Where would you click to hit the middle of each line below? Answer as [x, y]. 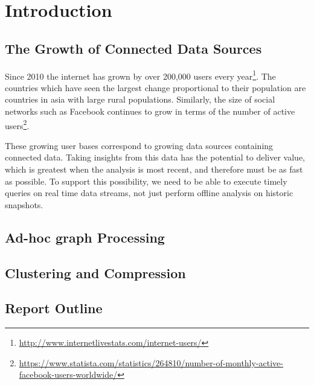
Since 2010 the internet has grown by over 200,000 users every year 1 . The [140, 75]
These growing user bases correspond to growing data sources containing [139, 145]
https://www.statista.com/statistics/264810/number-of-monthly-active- [151, 362]
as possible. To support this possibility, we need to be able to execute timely [146, 181]
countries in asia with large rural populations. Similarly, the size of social [140, 99]
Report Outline [54, 308]
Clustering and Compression [95, 272]
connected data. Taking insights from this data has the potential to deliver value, [155, 157]
